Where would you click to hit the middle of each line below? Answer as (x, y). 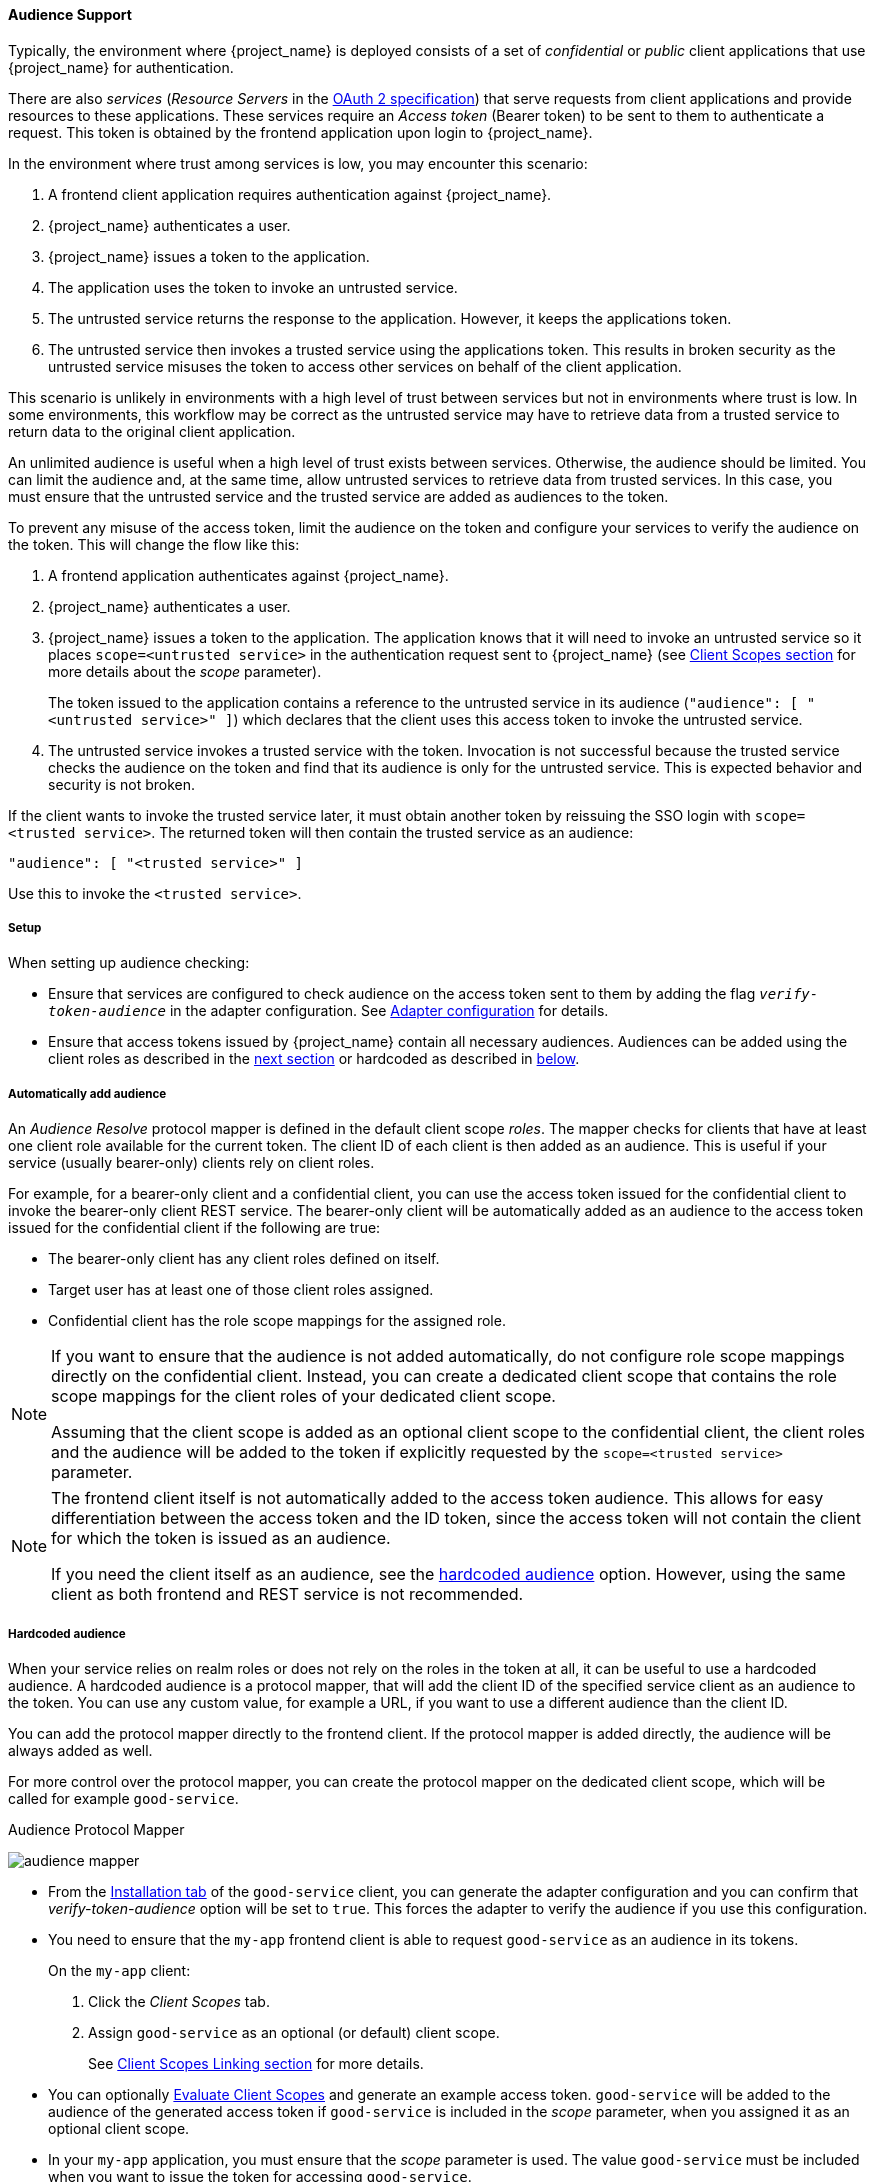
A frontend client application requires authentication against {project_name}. (300, 194)
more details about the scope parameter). (185, 671)
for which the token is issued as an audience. (221, 1538)
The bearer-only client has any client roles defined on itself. (244, 1259)
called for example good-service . (123, 1798)
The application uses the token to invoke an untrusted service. (253, 287)
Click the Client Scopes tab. (179, 2001)
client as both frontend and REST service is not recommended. (287, 1594)
